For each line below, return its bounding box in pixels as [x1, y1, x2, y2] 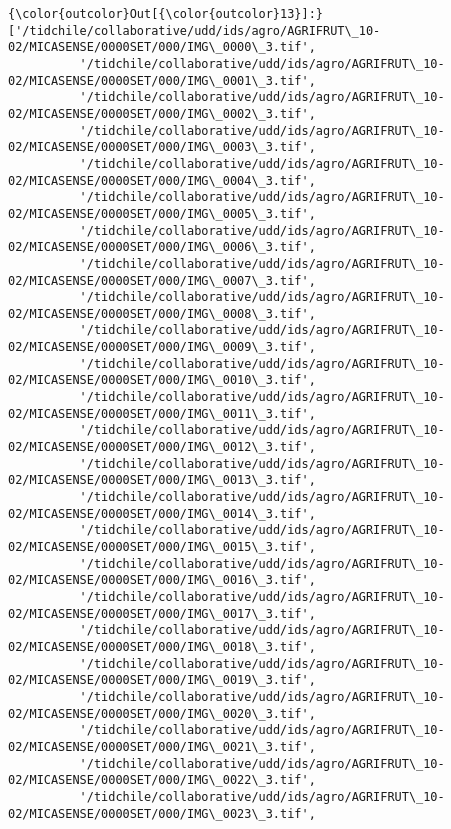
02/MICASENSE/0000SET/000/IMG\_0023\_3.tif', [8, 806, 316, 821]
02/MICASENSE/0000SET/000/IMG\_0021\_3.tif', [8, 739, 316, 754]
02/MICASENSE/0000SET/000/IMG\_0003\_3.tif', [8, 140, 316, 155]
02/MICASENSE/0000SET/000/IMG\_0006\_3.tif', [8, 240, 316, 255]
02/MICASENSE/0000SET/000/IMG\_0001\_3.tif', [8, 73, 316, 88]
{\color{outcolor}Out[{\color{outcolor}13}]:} [8, 7, 323, 21]
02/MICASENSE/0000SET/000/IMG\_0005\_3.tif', [8, 206, 316, 221]
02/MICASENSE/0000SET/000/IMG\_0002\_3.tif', [8, 106, 316, 121]
